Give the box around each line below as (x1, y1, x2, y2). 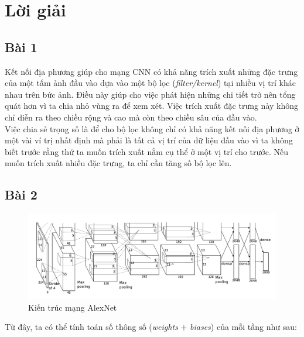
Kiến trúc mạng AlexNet (28, 301, 117, 313)
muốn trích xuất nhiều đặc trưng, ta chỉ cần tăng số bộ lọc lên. (5, 157, 232, 169)
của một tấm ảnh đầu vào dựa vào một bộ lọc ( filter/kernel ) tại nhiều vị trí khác (5, 77, 296, 89)
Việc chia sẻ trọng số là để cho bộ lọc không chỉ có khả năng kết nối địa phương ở (5, 122, 299, 135)
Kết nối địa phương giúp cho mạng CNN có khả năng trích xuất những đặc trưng (5, 65, 298, 77)
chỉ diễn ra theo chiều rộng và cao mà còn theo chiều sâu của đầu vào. (5, 111, 257, 123)
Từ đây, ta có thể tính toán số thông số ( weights (5, 321, 178, 333)
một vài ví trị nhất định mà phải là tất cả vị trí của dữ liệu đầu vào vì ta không (5, 134, 293, 146)
